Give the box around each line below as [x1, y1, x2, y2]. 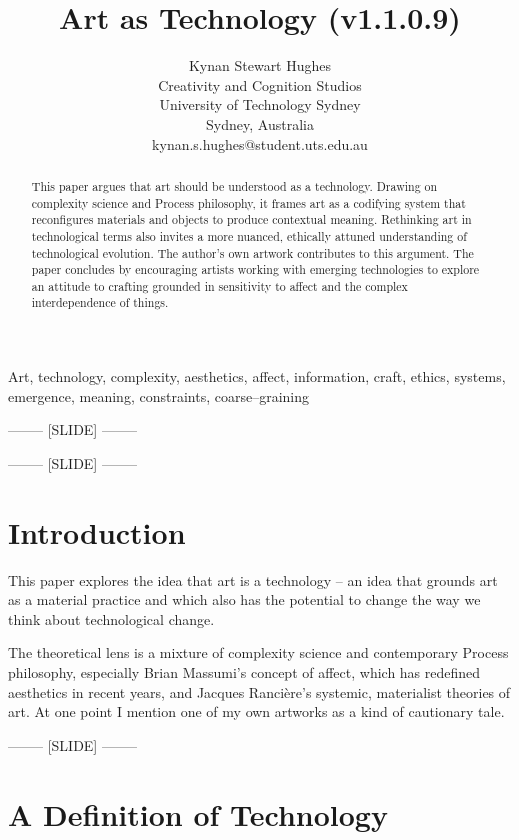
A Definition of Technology [8, 793, 388, 834]
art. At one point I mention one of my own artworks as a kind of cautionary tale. [8, 701, 505, 722]
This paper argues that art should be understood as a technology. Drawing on [31, 177, 438, 194]
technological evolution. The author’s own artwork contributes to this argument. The [31, 244, 474, 261]
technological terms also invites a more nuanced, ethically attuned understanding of [31, 227, 467, 244]
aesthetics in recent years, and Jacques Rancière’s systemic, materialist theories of [8, 681, 511, 702]
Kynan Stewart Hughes [188, 55, 332, 76]
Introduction [8, 511, 186, 552]
